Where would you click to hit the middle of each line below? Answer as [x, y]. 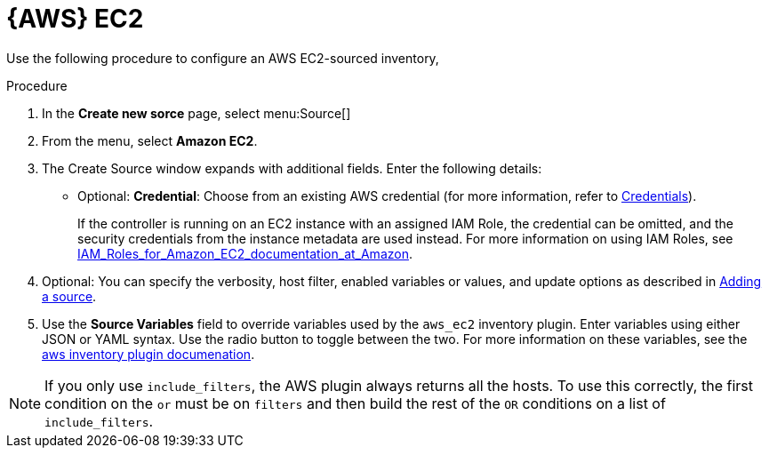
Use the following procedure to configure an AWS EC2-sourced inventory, [223, 58]
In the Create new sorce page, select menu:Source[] [196, 113]
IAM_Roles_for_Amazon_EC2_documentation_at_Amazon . [245, 253]
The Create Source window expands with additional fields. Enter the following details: [292, 168]
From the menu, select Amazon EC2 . [150, 140]
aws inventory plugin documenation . [148, 354]
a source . [69, 296]
